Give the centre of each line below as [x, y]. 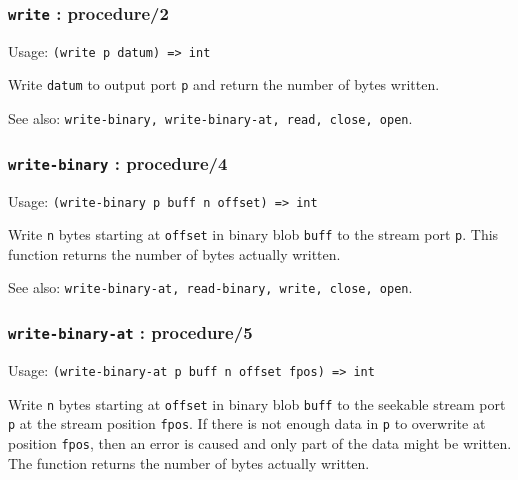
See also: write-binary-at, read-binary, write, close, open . [210, 287]
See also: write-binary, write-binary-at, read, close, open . [210, 118]
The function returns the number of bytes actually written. [189, 462]
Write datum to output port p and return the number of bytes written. [224, 84]
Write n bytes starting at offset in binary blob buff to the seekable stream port [257, 403]
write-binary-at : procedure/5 [130, 332]
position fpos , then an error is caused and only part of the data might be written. [260, 442]
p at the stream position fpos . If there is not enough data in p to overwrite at [247, 423]
